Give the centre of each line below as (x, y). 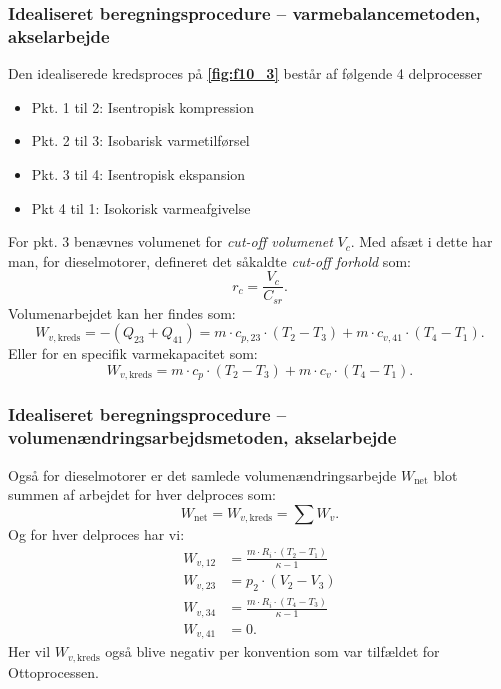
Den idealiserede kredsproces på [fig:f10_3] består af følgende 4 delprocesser (245, 73)
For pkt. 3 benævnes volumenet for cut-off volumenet (170, 241)
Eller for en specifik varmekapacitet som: (133, 353)
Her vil (29, 651)
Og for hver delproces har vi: (96, 533)
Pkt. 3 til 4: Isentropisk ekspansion (138, 173)
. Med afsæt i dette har (421, 241)
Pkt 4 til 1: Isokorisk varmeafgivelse (141, 207)
